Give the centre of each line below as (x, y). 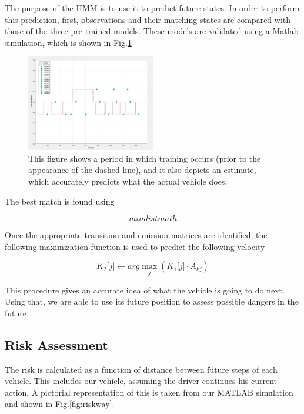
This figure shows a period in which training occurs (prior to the (145, 158)
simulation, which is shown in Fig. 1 (68, 42)
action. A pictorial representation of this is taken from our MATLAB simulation (149, 392)
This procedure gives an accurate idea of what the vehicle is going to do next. (145, 290)
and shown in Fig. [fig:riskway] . (60, 404)
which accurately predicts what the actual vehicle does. (128, 181)
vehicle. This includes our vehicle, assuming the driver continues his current (141, 381)
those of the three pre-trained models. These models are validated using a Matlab (152, 31)
